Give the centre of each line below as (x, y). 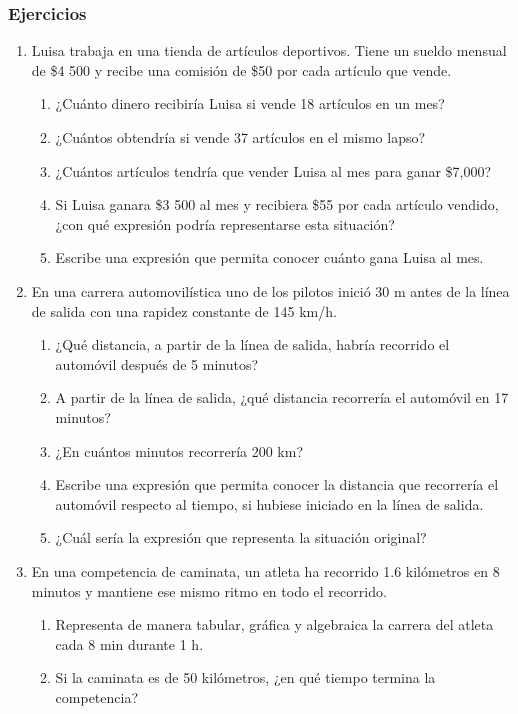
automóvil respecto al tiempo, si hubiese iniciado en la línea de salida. (269, 503)
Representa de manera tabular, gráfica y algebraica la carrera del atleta (274, 624)
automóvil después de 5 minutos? (157, 363)
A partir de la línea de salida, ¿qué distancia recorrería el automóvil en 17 (282, 397)
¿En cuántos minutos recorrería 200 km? (179, 450)
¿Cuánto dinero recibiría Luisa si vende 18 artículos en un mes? (250, 103)
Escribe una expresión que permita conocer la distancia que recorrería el (277, 484)
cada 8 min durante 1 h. (129, 643)
